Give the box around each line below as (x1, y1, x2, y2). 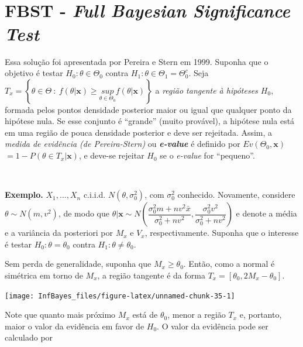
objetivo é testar (5, 67, 63, 79)
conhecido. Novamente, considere (177, 188, 295, 201)
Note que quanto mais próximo (5, 308, 116, 321)
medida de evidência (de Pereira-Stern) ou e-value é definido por (5, 138, 240, 150)
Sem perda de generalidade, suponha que (5, 257, 151, 270)
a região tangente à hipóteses (155, 84, 258, 96)
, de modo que (58, 207, 109, 219)
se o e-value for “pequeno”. (160, 149, 255, 162)
